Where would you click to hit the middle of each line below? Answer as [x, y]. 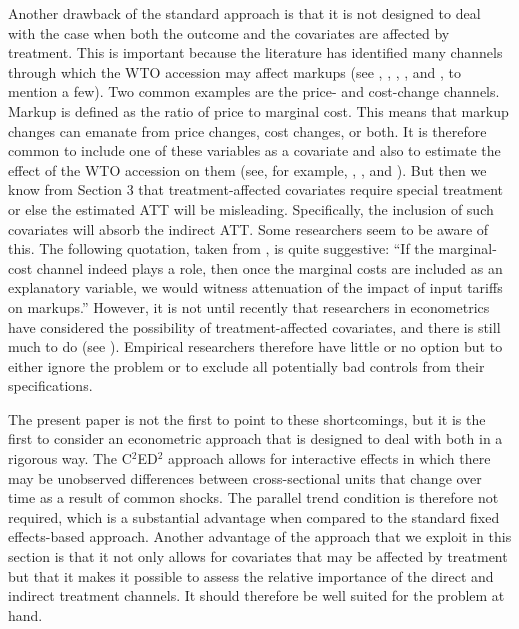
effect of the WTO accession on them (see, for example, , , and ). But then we [247, 169]
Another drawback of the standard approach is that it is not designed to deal [244, 13]
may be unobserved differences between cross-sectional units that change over [245, 477]
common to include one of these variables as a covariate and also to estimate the [254, 150]
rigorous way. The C [70, 458]
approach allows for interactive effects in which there [329, 458]
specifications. [50, 385]
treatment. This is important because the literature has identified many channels [255, 52]
